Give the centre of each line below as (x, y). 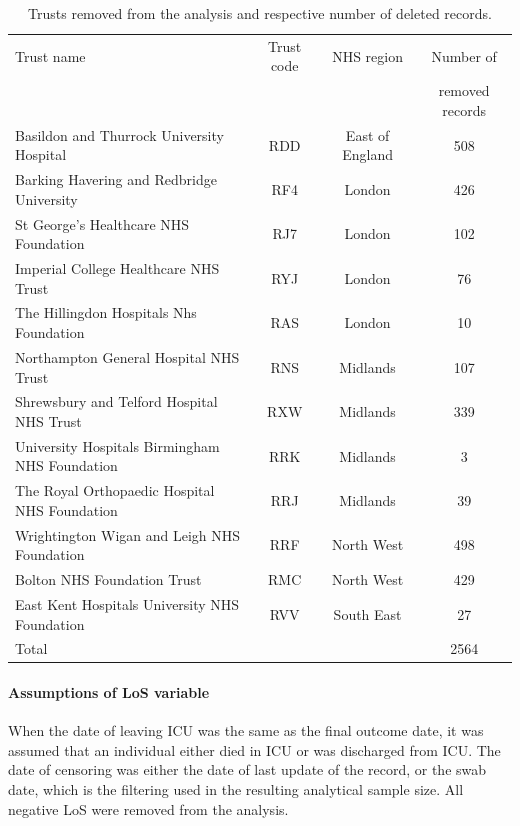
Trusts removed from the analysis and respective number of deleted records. (260, 13)
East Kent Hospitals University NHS (127, 603)
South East (367, 613)
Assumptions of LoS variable (109, 692)
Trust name (50, 55)
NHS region (367, 55)
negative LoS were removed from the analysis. (148, 808)
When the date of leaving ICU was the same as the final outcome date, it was (246, 730)
